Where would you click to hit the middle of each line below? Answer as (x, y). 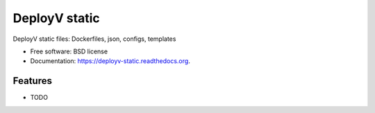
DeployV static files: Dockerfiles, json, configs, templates (94, 39)
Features (32, 81)
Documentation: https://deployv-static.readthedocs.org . (110, 61)
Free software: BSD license (69, 51)
